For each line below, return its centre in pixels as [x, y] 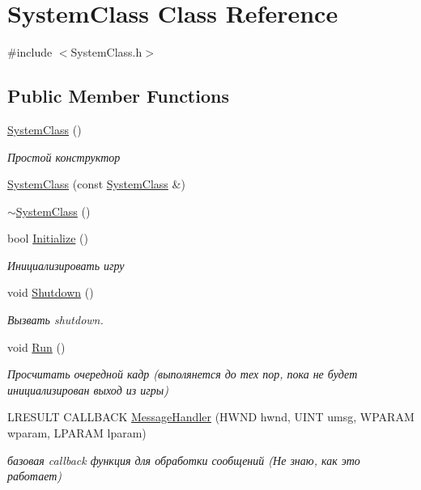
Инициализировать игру [66, 265]
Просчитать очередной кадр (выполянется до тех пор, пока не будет [183, 374]
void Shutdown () [51, 292]
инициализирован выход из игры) [88, 389]
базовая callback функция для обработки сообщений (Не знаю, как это [184, 460]
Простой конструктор [64, 156]
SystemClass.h [106, 52]
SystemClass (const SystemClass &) [96, 184]
